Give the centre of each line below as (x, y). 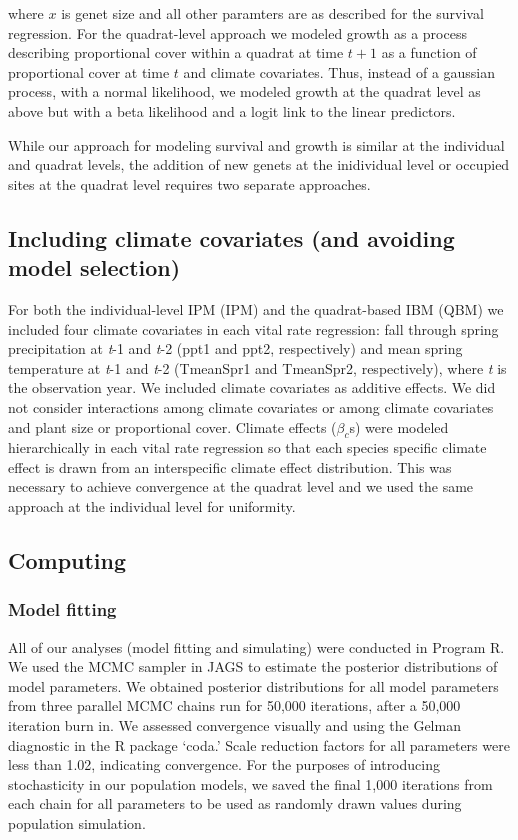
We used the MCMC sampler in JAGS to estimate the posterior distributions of (253, 666)
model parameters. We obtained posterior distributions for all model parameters (253, 685)
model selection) (94, 267)
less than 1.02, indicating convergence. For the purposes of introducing (224, 764)
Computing (67, 560)
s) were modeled (399, 426)
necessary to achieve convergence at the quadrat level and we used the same (241, 486)
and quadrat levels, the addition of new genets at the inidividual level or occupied (259, 164)
